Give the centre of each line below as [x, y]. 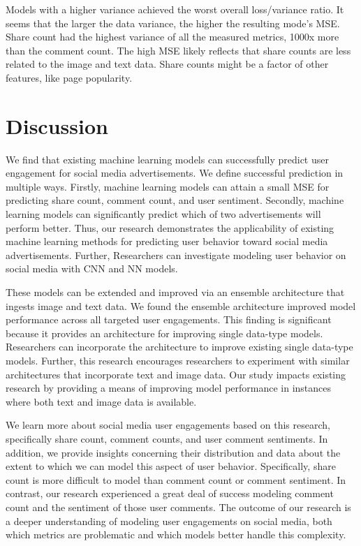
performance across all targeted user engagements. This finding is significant [169, 319]
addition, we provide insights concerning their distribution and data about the [173, 452]
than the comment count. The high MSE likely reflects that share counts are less [178, 50]
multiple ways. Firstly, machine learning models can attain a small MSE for [168, 186]
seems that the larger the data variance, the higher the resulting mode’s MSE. [173, 23]
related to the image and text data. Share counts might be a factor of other [167, 64]
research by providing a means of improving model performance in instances [169, 388]
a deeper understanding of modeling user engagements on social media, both [169, 521]
